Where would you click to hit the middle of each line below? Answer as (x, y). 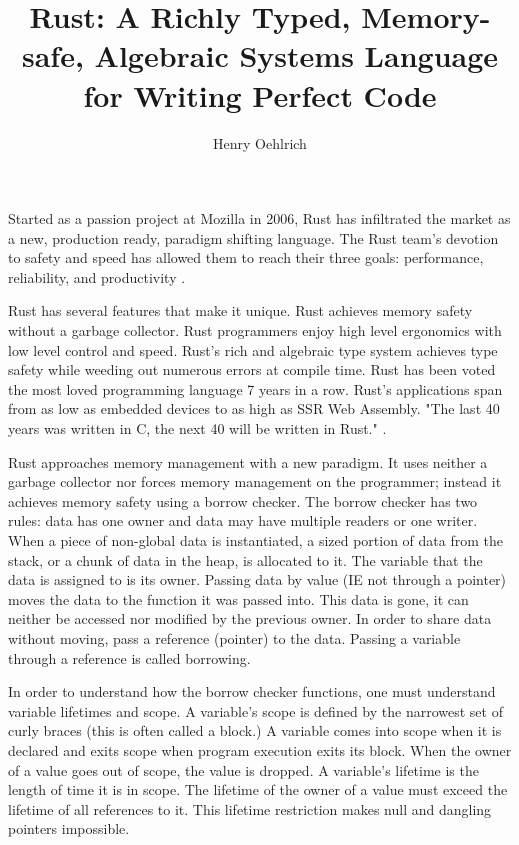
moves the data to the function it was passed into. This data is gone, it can (238, 598)
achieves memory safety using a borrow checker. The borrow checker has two (243, 500)
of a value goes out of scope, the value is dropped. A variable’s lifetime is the (243, 769)
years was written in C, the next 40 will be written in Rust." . (197, 428)
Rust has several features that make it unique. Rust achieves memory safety (240, 310)
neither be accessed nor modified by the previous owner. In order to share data (250, 618)
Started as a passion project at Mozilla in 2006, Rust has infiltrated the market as (259, 218)
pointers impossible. (69, 828)
